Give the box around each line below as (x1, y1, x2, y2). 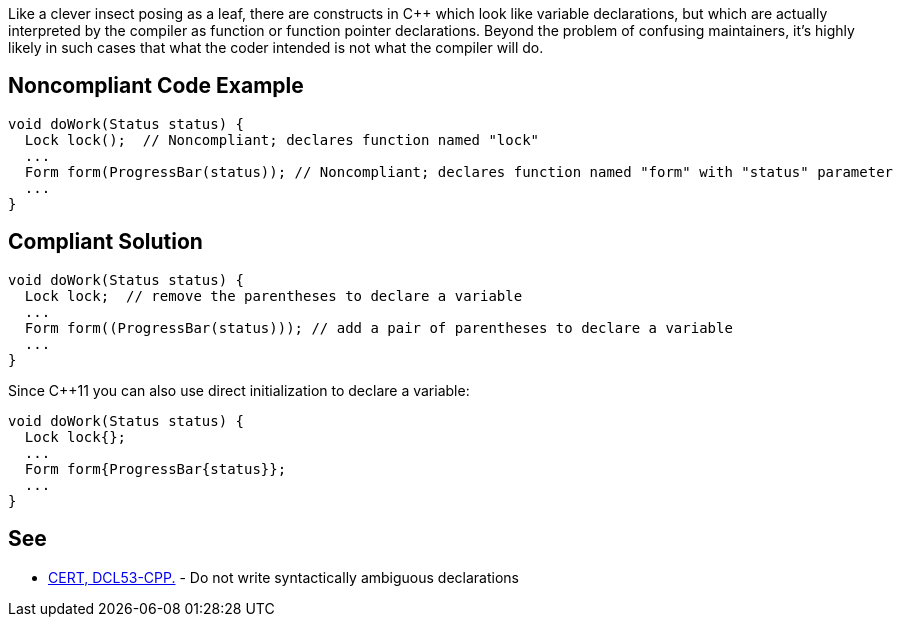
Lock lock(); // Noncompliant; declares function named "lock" (24, 131, 540, 148)
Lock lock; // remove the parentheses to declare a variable (24, 287, 523, 304)
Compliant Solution (8, 229, 203, 255)
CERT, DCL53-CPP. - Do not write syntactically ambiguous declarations (48, 568, 519, 586)
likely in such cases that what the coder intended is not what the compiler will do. (8, 39, 544, 56)
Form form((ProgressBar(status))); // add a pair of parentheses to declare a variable (24, 319, 733, 336)
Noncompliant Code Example (8, 73, 304, 99)
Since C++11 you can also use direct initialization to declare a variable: (8, 381, 470, 399)
